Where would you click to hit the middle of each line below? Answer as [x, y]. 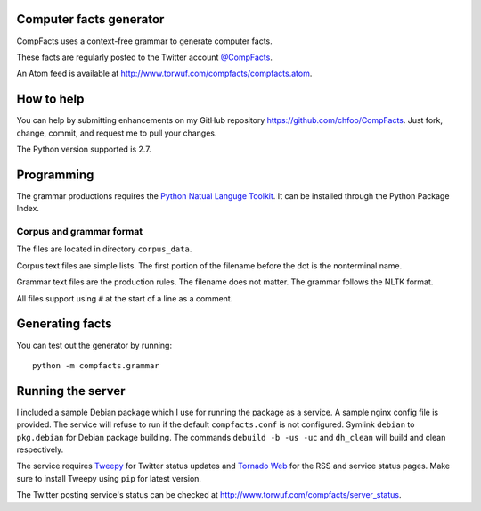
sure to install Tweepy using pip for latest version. [109, 478]
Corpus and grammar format [79, 232]
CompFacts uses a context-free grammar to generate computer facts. [145, 41]
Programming [55, 174]
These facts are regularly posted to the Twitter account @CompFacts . [145, 57]
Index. [28, 209]
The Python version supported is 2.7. [84, 149]
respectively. [40, 449]
